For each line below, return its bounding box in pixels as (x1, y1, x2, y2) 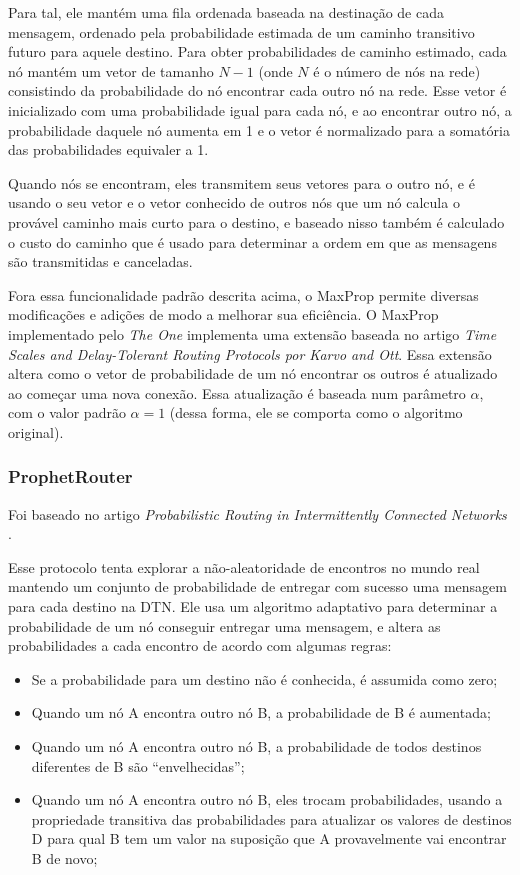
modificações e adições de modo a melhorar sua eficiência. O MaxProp (8, 304, 439, 325)
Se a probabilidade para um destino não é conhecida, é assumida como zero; (31, 668, 498, 689)
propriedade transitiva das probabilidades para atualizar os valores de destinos (31, 808, 512, 829)
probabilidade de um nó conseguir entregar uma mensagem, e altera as (8, 615, 441, 636)
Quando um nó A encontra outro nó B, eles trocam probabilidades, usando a (31, 789, 503, 810)
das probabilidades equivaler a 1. (8, 139, 209, 160)
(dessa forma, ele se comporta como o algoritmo (169, 402, 463, 423)
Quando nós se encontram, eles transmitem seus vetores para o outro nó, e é (8, 172, 475, 193)
